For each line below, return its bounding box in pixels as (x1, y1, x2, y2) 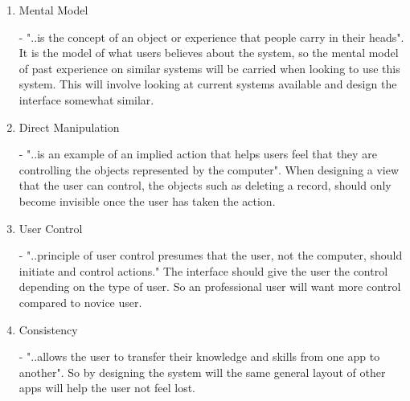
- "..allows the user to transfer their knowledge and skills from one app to (18, 348, 380, 365)
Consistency (18, 321, 78, 338)
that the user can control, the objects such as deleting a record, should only (18, 177, 392, 194)
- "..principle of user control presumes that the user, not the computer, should (18, 247, 403, 264)
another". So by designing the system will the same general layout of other (18, 363, 386, 380)
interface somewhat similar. (18, 91, 154, 108)
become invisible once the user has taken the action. (18, 192, 276, 209)
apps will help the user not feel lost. (18, 379, 196, 396)
